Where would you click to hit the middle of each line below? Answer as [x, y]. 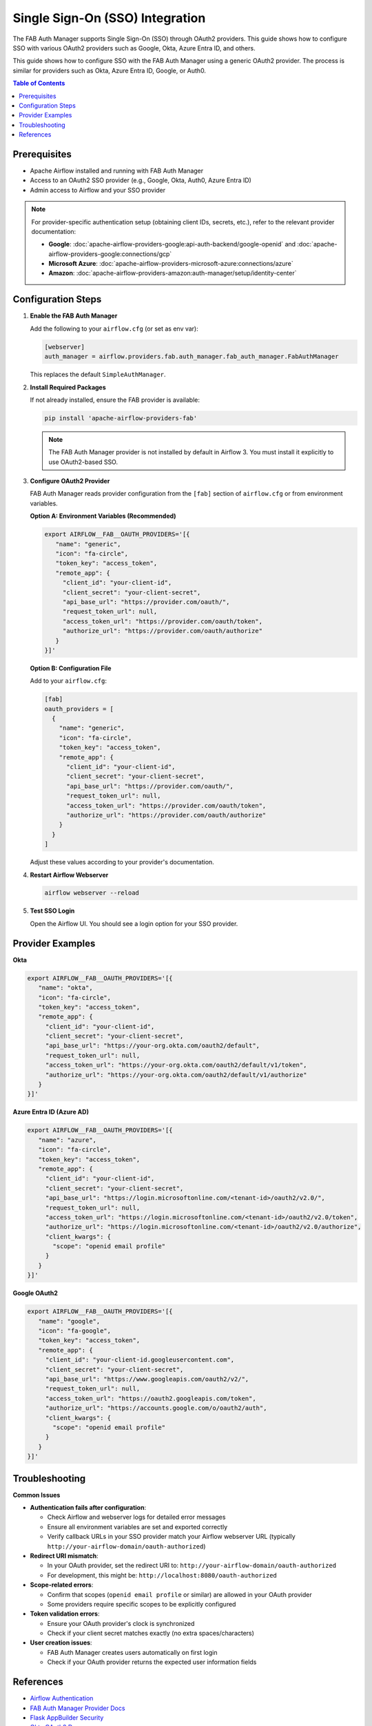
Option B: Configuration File [71, 668]
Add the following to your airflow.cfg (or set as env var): [114, 329]
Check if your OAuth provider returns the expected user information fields [152, 1662]
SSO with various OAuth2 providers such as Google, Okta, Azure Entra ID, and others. [134, 48]
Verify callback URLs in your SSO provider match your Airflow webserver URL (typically [171, 1537]
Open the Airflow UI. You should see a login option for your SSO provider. [134, 923]
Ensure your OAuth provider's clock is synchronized [121, 1623]
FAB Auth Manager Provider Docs [77, 1708]
